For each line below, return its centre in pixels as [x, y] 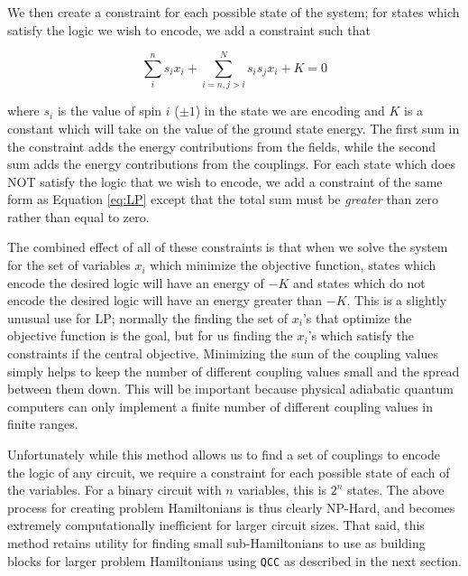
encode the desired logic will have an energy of [136, 282]
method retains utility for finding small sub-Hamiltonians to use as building [216, 542]
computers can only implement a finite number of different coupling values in [220, 406]
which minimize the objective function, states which [293, 265]
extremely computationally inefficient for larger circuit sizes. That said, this [216, 525]
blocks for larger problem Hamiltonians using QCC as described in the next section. [234, 560]
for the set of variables [69, 265]
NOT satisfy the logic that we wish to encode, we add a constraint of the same [225, 181]
